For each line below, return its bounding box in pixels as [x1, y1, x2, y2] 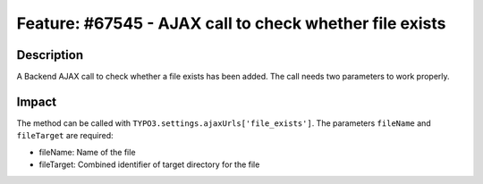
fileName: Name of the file [38, 146, 136, 157]
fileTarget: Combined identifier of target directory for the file [38, 159, 260, 170]
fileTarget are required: [16, 130, 114, 141]
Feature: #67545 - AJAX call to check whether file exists [16, 13, 446, 33]
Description [16, 47, 84, 63]
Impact [16, 94, 57, 109]
